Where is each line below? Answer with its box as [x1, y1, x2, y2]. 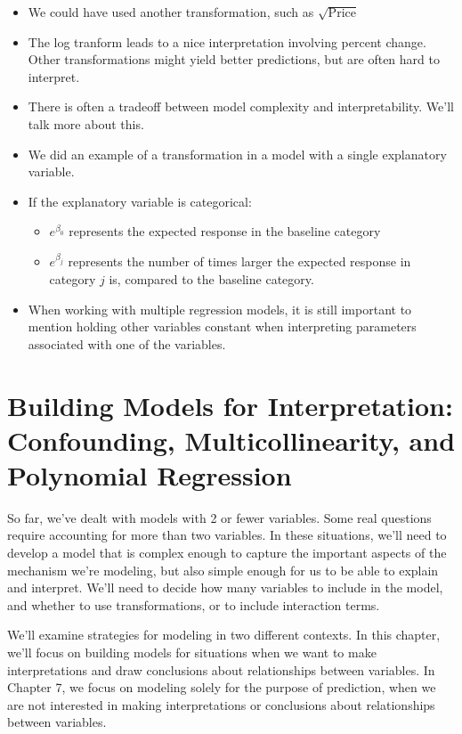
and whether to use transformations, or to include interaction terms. [7, 595, 380, 614]
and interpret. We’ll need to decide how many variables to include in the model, [7, 578, 443, 597]
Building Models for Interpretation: [7, 387, 453, 423]
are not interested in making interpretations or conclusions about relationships [7, 695, 435, 714]
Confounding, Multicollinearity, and [7, 421, 456, 458]
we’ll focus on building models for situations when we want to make [7, 643, 377, 662]
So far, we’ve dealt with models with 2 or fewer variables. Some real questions [7, 508, 432, 526]
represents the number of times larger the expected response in [68, 252, 411, 271]
